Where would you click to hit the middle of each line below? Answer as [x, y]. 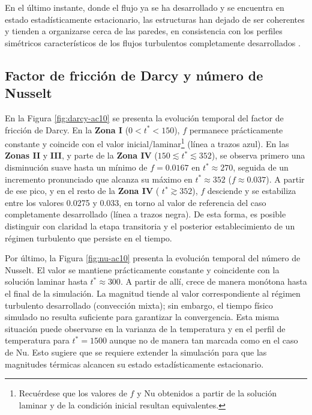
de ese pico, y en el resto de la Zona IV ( [82, 191]
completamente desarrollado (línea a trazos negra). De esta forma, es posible [145, 214]
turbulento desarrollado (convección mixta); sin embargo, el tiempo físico [139, 305]
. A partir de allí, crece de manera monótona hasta [214, 281]
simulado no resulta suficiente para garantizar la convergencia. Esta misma [142, 317]
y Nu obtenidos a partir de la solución [207, 393]
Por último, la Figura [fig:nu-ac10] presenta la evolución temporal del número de [153, 258]
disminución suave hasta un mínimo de [76, 167]
